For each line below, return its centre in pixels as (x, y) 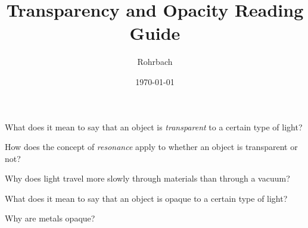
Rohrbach (155, 62)
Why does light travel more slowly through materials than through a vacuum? (147, 178)
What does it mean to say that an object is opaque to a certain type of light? (146, 198)
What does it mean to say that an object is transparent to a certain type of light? (154, 127)
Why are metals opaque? (50, 218)
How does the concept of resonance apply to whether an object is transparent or (151, 147)
